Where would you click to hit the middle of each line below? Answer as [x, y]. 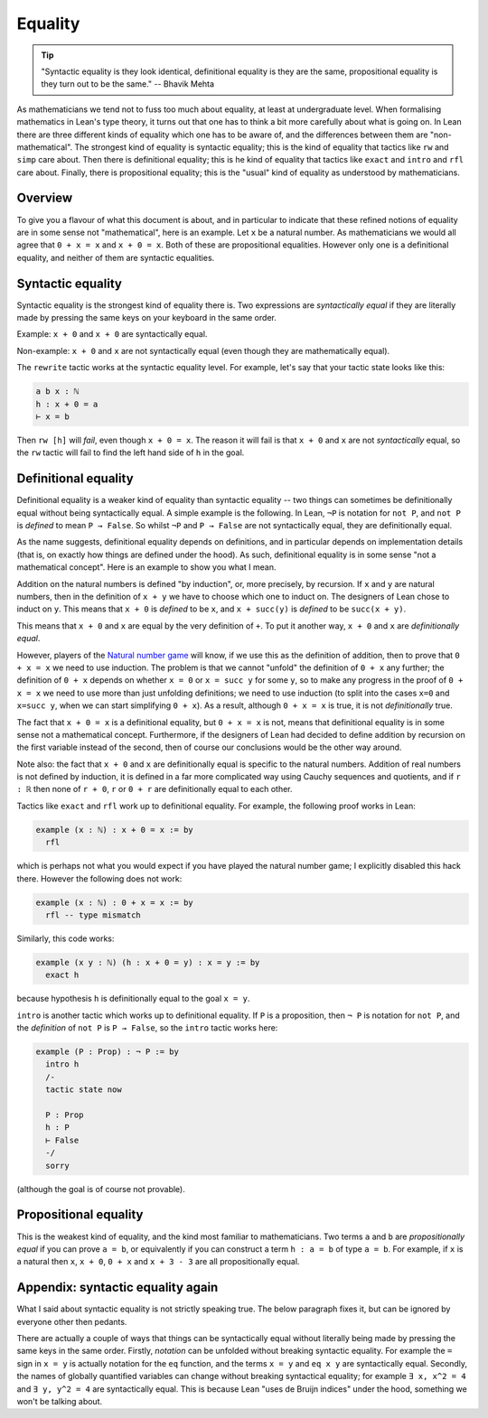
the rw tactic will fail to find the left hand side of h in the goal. [131, 452]
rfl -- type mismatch [94, 915]
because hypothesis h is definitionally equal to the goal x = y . [133, 999]
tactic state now [84, 1090]
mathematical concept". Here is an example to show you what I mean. [146, 567]
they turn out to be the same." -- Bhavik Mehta [128, 84]
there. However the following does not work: [99, 878]
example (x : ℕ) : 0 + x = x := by [114, 902]
